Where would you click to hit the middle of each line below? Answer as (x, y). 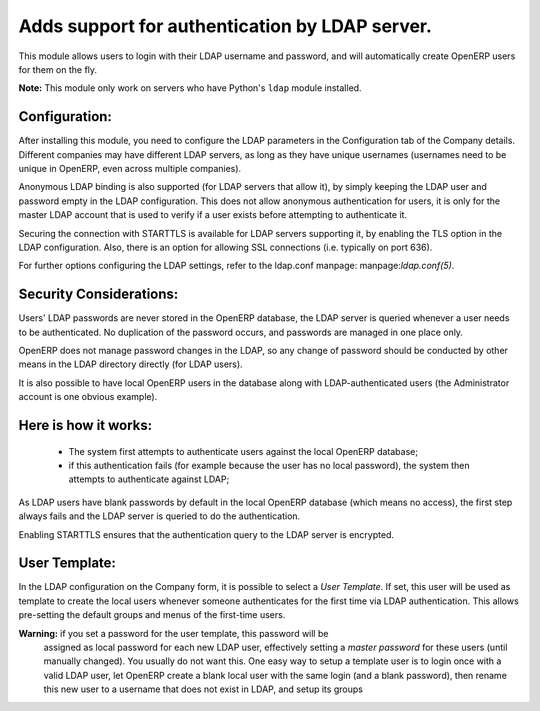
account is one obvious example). (88, 397)
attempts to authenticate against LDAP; (149, 479)
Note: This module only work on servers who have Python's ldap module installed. (190, 88)
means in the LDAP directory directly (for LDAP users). (131, 364)
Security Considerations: (98, 294)
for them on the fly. (58, 69)
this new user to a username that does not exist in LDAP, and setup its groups (203, 689)
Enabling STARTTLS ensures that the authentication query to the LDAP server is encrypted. (206, 534)
